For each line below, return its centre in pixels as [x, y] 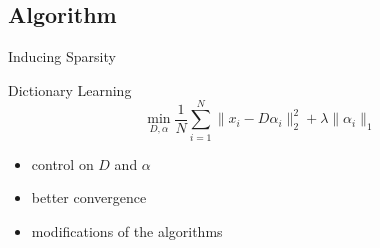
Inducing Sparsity [62, 56]
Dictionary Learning [70, 89]
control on [62, 163]
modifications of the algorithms [127, 230]
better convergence [89, 197]
